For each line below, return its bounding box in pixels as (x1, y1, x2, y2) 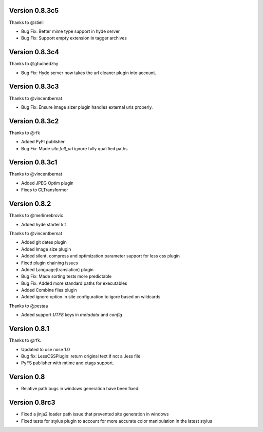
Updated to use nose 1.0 (21, 346, 70, 352)
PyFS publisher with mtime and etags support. (21, 360, 114, 366)
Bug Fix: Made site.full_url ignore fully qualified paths (21, 145, 128, 151)
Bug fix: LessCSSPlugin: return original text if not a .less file (21, 353, 141, 359)
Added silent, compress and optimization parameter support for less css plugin (21, 253, 180, 259)
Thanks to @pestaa (9, 303, 48, 309)
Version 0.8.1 (9, 325, 50, 333)
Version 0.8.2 (9, 200, 51, 208)
